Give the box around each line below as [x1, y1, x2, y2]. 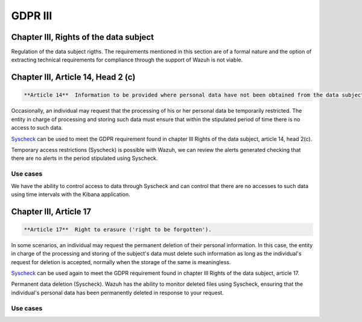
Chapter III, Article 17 [11, 206, 92, 216]
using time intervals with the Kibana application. [11, 191, 131, 198]
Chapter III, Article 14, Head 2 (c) [11, 72, 136, 83]
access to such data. [11, 124, 63, 131]
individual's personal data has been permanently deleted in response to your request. [11, 289, 224, 296]
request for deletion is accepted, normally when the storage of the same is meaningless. [11, 258, 231, 265]
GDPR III [11, 9, 52, 22]
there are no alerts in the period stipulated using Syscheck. [11, 154, 158, 162]
